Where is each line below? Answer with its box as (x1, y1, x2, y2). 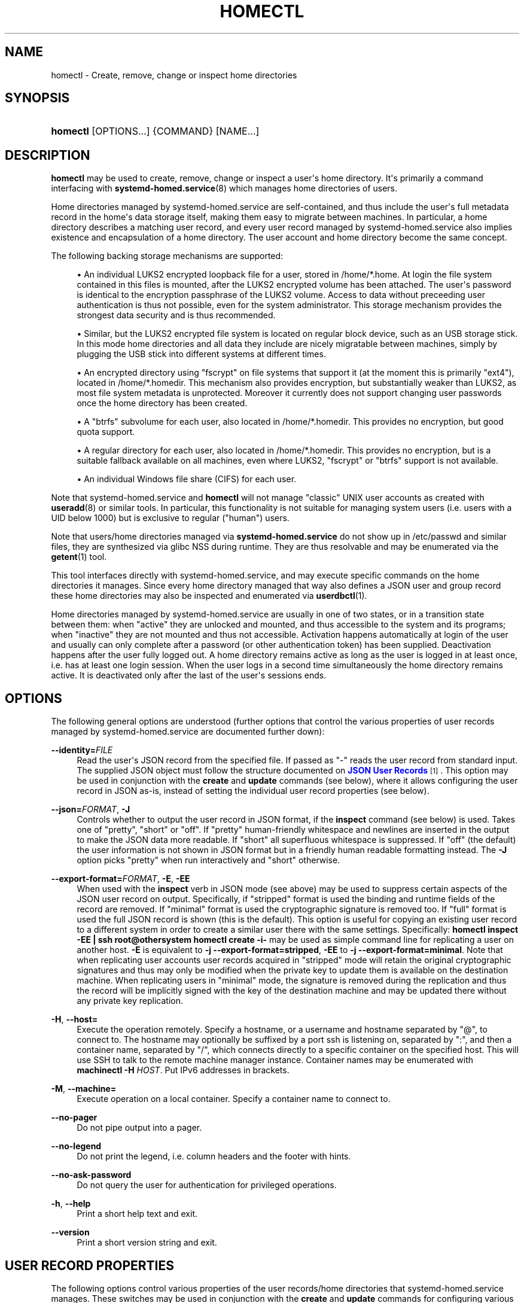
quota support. (77, 427, 135, 437)
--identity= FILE (51, 745, 113, 756)
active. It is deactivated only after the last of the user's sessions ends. (51, 670, 327, 681)
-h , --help (51, 1198, 91, 1209)
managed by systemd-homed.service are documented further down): (51, 726, 325, 737)
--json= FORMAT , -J (51, 804, 130, 815)
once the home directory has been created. (77, 398, 248, 409)
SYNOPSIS (5, 90, 70, 106)
